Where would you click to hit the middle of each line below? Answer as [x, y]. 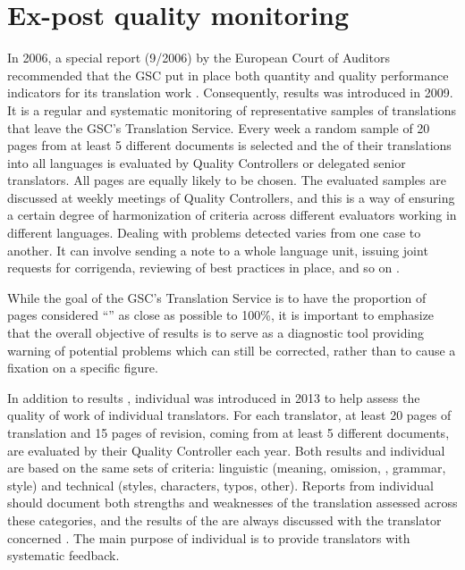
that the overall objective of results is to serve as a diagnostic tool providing [216, 333]
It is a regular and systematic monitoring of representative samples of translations [232, 109]
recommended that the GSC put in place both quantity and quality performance [228, 75]
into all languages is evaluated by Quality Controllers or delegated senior [207, 162]
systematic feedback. [63, 555]
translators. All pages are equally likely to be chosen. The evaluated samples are [227, 180]
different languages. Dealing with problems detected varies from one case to [214, 233]
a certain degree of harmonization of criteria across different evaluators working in [232, 215]
